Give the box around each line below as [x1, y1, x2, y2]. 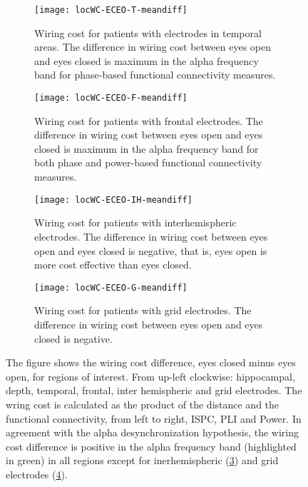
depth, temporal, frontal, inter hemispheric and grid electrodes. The [6, 383, 302, 398]
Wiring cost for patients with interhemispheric [34, 215, 237, 230]
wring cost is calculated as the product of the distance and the [6, 396, 279, 411]
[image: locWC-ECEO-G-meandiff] [34, 282, 188, 293]
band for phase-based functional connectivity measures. [34, 67, 276, 82]
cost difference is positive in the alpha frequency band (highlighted [6, 438, 297, 453]
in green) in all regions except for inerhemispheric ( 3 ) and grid [6, 453, 279, 468]
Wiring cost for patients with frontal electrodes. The [34, 113, 263, 128]
